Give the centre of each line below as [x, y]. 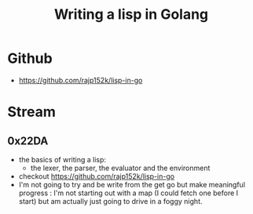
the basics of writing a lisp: [62, 159]
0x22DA [28, 141]
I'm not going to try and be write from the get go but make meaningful [132, 184]
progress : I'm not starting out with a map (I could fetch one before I [128, 193]
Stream [32, 112]
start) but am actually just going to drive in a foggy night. [110, 201]
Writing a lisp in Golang [131, 15]
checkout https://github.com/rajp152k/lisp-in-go [96, 176]
